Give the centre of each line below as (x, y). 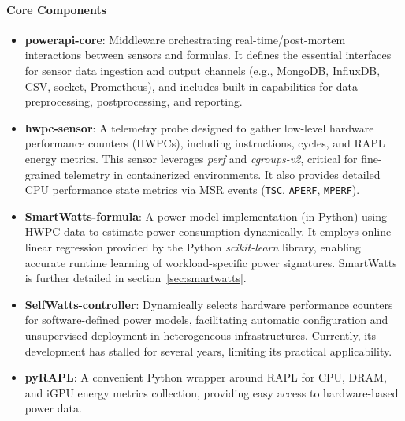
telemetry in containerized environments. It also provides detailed (222, 174)
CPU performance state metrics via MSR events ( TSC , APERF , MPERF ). (192, 190)
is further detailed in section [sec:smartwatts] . (136, 278)
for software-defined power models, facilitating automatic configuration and (206, 320)
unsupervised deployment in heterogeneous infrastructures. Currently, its (201, 335)
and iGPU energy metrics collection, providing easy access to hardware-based (212, 392)
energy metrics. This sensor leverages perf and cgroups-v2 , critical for (191, 158)
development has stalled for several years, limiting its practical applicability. (208, 350)
